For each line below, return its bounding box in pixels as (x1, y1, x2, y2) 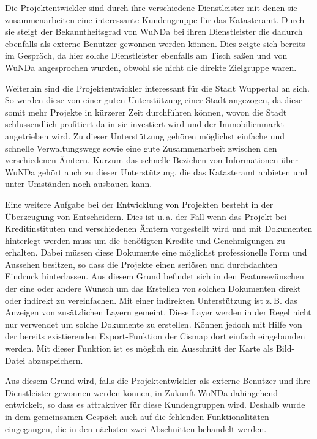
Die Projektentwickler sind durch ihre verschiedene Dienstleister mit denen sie (5, 1, 297, 13)
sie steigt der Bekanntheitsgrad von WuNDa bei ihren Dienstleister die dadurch (5, 25, 303, 38)
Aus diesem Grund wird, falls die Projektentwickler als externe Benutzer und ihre (5, 374, 311, 387)
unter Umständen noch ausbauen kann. (5, 177, 152, 190)
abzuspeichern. (28, 353, 83, 366)
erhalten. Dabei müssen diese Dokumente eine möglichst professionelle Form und (5, 246, 307, 259)
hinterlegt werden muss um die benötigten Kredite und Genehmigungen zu (5, 234, 285, 246)
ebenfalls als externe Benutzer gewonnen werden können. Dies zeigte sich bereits (5, 37, 305, 50)
